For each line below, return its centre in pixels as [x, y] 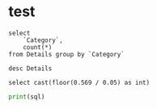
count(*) [38, 47]
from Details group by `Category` [67, 54]
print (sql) [27, 96]
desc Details [30, 68]
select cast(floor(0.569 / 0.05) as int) [79, 82]
